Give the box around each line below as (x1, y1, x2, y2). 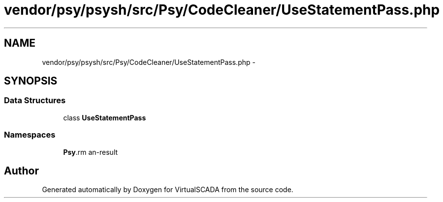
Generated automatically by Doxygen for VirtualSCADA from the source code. (42, 185, 293, 194)
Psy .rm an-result (63, 147, 118, 156)
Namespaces (4, 130, 56, 140)
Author (4, 164, 39, 177)
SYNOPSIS (4, 75, 58, 87)
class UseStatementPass (63, 113, 146, 122)
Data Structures (4, 95, 66, 106)
